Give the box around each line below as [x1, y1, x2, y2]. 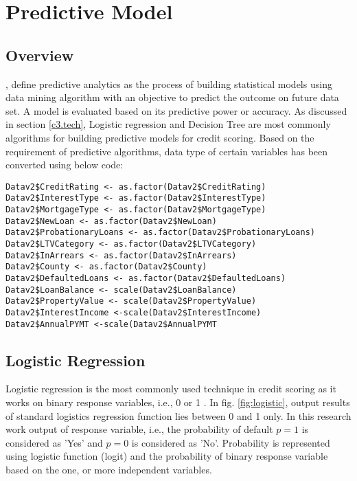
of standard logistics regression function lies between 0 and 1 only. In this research [5, 408, 352, 423]
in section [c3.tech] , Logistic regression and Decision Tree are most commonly [5, 117, 331, 131]
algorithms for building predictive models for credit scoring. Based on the [5, 130, 314, 144]
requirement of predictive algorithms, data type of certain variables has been [5, 144, 328, 158]
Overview [5, 44, 74, 65]
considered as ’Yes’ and [5, 435, 103, 449]
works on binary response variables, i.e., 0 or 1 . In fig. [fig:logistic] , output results [5, 395, 350, 410]
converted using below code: [5, 157, 124, 172]
